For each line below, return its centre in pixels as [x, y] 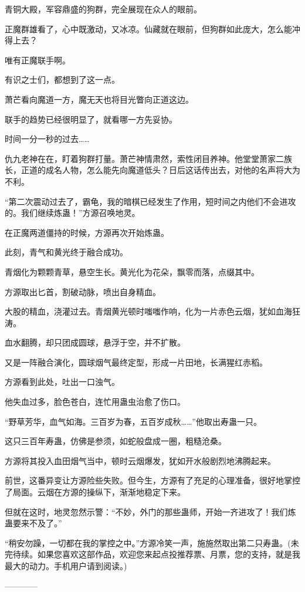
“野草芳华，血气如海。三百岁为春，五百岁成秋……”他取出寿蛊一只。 [133, 421]
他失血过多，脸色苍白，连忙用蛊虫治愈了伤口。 [95, 402]
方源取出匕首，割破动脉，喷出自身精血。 [83, 291]
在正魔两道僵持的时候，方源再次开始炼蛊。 [87, 232]
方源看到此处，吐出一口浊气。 [62, 382]
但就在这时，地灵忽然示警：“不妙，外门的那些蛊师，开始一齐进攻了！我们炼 [150, 511]
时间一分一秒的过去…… [47, 139]
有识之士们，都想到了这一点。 [62, 80]
